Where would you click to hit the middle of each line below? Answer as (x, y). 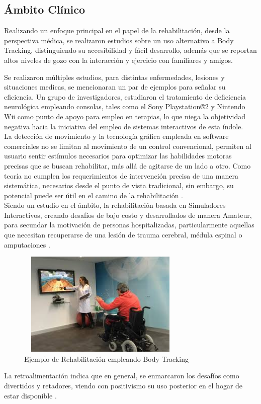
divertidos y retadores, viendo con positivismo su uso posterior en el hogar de (123, 386)
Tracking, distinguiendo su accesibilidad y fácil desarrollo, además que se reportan (130, 50)
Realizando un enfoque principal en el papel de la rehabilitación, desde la (117, 30)
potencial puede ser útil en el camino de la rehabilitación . (94, 195)
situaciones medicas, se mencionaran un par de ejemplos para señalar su (115, 87)
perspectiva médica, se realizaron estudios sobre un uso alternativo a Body (119, 40)
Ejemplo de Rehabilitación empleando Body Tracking (106, 358)
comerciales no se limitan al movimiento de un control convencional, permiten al (128, 146)
